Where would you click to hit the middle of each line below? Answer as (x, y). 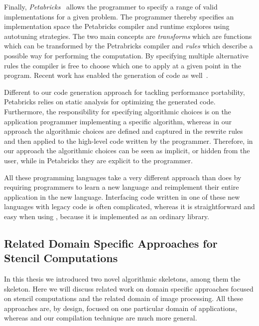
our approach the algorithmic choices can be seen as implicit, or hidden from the (127, 151)
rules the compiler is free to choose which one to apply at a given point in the (123, 65)
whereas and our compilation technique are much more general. (101, 318)
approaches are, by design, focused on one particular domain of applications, (121, 308)
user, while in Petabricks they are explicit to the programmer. (98, 160)
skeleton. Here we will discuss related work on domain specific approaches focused (129, 288)
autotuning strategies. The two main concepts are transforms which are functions (128, 36)
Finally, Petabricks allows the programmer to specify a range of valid (111, 6)
